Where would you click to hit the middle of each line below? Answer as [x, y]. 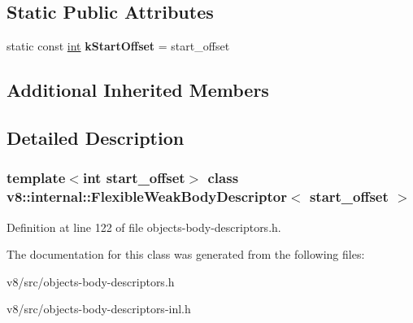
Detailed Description [96, 137]
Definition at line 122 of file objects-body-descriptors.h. [144, 227]
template [36, 178]
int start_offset [134, 178]
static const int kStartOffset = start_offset [118, 46]
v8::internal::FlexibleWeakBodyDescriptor [147, 196]
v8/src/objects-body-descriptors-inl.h [99, 309]
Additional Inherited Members [138, 90]
